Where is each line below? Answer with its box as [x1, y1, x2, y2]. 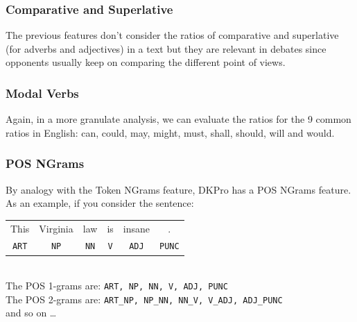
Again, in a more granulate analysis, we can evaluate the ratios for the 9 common [6, 112, 351, 126]
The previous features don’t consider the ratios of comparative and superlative [6, 28, 339, 42]
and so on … [6, 305, 57, 320]
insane [123, 221, 150, 235]
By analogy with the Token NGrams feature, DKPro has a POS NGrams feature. [6, 182, 351, 196]
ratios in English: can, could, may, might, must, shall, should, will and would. [6, 125, 335, 139]
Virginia [39, 221, 73, 235]
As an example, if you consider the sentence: [6, 196, 194, 210]
